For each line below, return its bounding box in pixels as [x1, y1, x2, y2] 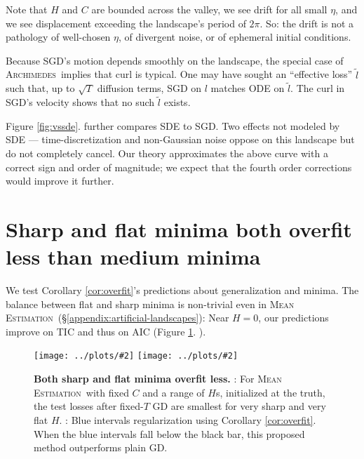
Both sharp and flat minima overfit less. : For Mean [34, 371, 282, 386]
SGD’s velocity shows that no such [6, 95, 155, 109]
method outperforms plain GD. [34, 440, 168, 455]
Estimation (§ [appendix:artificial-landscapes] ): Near [6, 310, 229, 325]
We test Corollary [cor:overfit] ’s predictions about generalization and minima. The [6, 283, 359, 298]
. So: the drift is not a [259, 15, 354, 30]
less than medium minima [6, 242, 261, 271]
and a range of [142, 385, 205, 399]
